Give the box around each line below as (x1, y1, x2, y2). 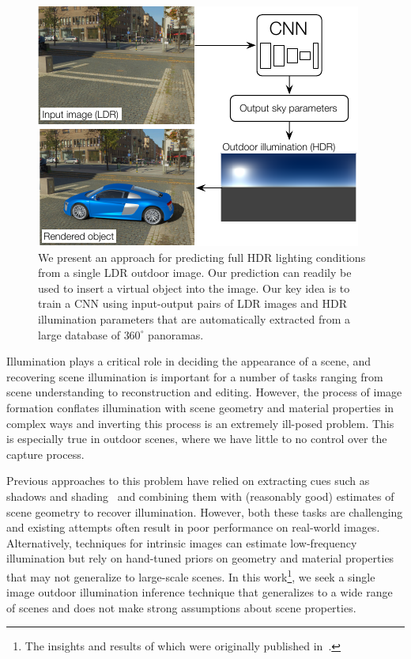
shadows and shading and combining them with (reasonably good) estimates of (6, 487, 394, 504)
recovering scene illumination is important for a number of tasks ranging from (6, 368, 383, 384)
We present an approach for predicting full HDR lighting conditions (38, 248, 366, 265)
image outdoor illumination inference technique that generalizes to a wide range (6, 584, 393, 600)
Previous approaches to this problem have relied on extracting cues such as (6, 472, 370, 489)
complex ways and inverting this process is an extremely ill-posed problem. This (6, 415, 394, 431)
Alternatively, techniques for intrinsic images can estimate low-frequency (6, 534, 357, 551)
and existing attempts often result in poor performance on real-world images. (6, 519, 380, 536)
